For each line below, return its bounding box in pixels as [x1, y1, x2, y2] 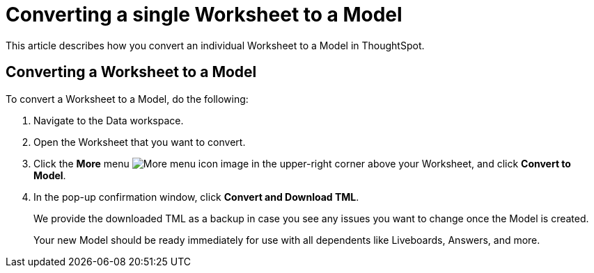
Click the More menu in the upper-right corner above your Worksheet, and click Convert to [33, 157, 571, 169]
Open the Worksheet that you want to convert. [33, 135, 246, 148]
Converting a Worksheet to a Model [6, 63, 257, 81]
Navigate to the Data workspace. [33, 114, 184, 126]
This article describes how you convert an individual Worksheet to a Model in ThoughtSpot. [6, 39, 425, 51]
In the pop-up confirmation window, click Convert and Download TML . [33, 190, 359, 203]
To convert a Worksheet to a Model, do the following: [6, 92, 249, 105]
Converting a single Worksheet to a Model [6, 3, 402, 26]
